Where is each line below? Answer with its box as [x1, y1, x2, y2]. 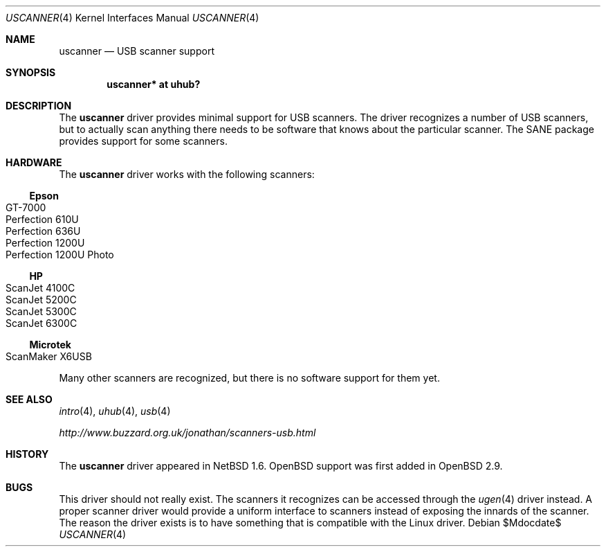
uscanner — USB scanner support [59, 45, 214, 57]
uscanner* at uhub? [107, 78, 201, 90]
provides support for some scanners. [59, 135, 228, 147]
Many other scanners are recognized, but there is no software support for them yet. [59, 372, 440, 384]
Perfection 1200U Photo [6, 249, 114, 260]
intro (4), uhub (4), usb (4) [59, 405, 171, 417]
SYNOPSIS [6, 66, 56, 78]
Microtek [29, 339, 71, 350]
